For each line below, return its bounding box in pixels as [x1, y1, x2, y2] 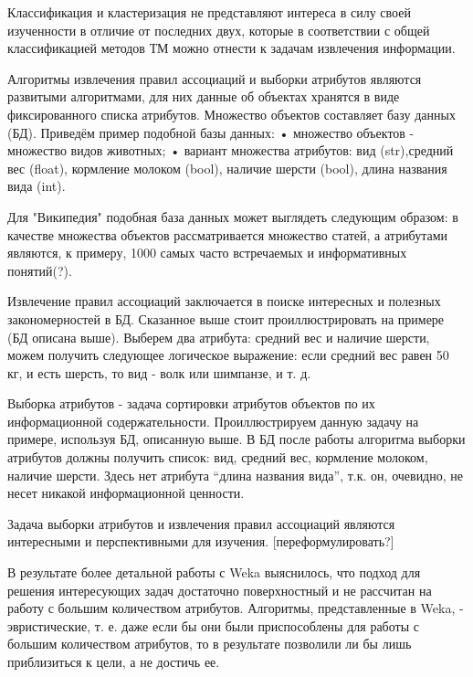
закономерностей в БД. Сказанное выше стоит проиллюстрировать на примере [7, 309, 445, 328]
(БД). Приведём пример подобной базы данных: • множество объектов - [7, 122, 415, 142]
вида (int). [7, 176, 66, 196]
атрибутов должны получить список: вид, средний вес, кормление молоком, [7, 448, 428, 467]
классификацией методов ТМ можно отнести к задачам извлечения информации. [7, 38, 456, 58]
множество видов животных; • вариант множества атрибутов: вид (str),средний [7, 141, 454, 160]
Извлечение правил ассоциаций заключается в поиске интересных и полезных [7, 291, 441, 311]
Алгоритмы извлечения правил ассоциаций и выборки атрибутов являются [7, 69, 422, 88]
